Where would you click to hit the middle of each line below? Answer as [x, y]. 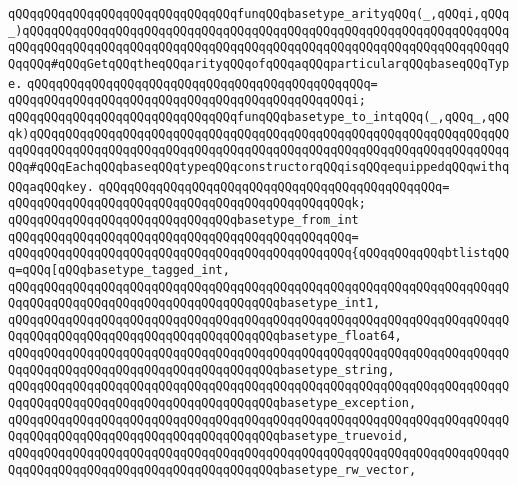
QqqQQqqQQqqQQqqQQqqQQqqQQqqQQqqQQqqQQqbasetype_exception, [212, 403]
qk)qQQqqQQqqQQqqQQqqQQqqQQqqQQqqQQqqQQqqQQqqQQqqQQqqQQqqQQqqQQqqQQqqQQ [259, 133]
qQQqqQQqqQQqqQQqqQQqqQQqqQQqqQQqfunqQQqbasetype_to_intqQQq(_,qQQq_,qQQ [259, 116]
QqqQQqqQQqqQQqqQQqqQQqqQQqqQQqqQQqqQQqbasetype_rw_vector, [212, 469]
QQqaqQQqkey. [51, 186]
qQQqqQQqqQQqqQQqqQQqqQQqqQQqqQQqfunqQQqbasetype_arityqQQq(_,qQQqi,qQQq [259, 14]
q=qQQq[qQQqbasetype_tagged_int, [119, 269]
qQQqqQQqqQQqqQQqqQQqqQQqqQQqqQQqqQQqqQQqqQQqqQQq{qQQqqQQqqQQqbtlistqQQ [259, 253]
